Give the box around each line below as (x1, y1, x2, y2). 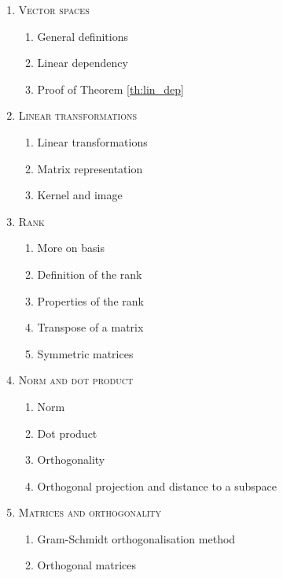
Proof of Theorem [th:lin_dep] (37, 80, 184, 97)
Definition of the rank (37, 265, 142, 282)
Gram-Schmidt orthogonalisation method (37, 530, 236, 547)
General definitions (37, 28, 128, 44)
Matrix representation (37, 160, 143, 176)
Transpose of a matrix (37, 319, 144, 335)
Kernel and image (37, 187, 123, 203)
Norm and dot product (18, 372, 134, 388)
